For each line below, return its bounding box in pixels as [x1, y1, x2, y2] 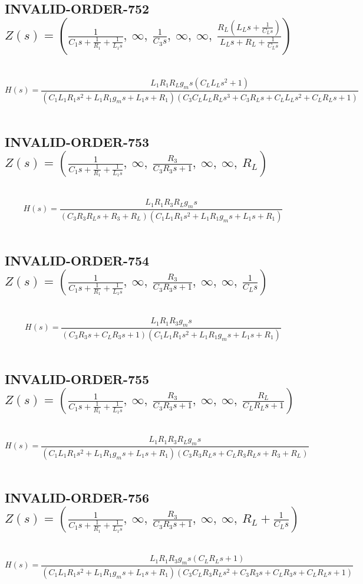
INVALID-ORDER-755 [5, 369, 150, 388]
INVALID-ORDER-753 [5, 132, 150, 150]
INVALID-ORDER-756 [5, 488, 150, 506]
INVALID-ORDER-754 [5, 251, 150, 269]
